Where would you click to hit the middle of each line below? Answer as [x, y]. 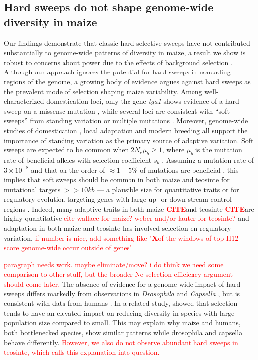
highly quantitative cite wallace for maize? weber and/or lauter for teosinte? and [127, 218]
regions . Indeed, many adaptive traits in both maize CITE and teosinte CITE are [129, 208]
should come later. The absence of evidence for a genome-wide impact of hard [122, 284]
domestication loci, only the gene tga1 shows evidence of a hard [143, 101]
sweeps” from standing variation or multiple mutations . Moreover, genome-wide [126, 120]
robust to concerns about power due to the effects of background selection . [118, 62]
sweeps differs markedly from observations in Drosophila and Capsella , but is [122, 293]
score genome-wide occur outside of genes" [68, 248]
